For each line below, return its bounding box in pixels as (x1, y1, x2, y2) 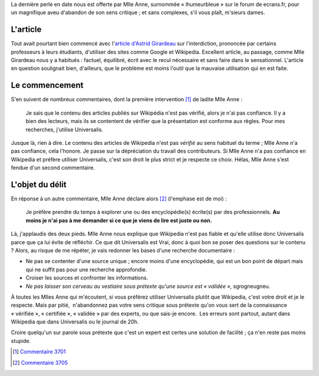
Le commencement (11, 80, 84, 90)
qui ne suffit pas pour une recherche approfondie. (25, 266, 148, 273)
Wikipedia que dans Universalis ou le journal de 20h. (11, 318, 139, 325)
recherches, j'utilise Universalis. (25, 126, 103, 133)
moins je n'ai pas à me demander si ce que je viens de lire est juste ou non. (25, 216, 212, 224)
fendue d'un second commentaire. (11, 164, 95, 171)
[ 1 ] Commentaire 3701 (12, 348, 66, 355)
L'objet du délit (11, 179, 67, 189)
